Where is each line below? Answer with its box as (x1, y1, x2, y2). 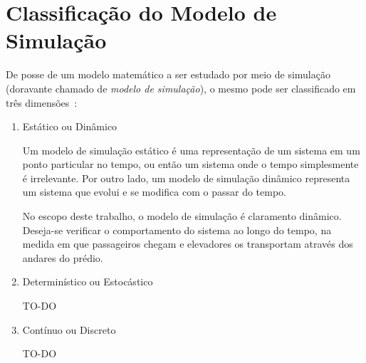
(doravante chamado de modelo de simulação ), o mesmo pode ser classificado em (6, 80, 356, 95)
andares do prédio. (22, 250, 103, 265)
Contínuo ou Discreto (22, 322, 116, 337)
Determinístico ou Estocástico (22, 274, 153, 289)
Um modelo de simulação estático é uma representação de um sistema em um (22, 142, 360, 157)
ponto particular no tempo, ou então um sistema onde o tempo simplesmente (22, 157, 359, 172)
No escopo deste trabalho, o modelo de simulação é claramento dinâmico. (22, 209, 342, 223)
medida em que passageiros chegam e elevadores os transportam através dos (22, 236, 353, 251)
